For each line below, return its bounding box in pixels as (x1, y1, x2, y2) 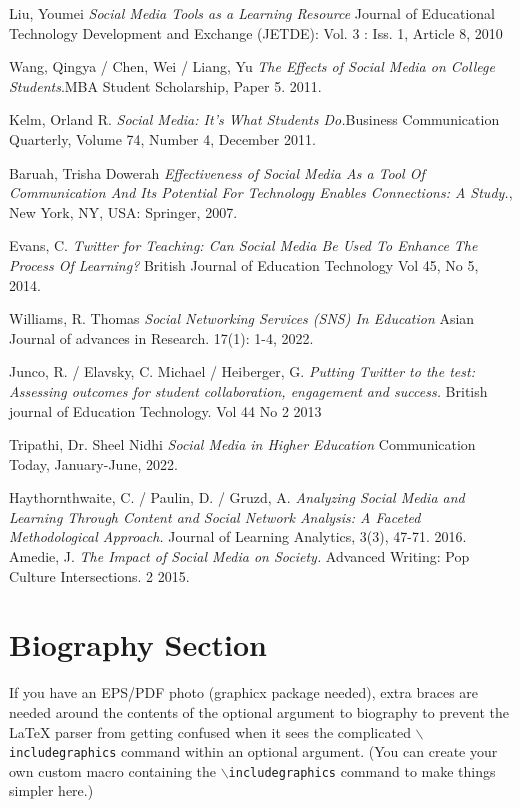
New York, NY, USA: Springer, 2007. (9, 201, 238, 222)
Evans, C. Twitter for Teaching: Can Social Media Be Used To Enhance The (9, 235, 478, 256)
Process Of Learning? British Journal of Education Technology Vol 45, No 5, (9, 254, 479, 275)
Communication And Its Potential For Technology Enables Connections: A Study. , (9, 182, 513, 203)
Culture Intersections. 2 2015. (9, 565, 190, 586)
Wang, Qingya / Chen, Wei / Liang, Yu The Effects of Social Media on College (9, 56, 495, 77)
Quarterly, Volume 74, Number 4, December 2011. (9, 128, 316, 149)
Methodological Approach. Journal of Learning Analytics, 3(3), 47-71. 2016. (9, 526, 467, 547)
